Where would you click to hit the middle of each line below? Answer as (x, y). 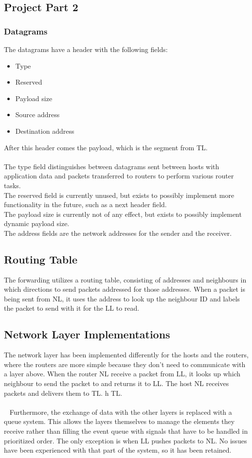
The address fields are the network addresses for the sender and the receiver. (118, 233)
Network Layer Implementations (87, 334)
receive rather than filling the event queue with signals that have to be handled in (126, 431)
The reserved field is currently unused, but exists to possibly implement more (119, 195)
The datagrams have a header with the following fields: (86, 49)
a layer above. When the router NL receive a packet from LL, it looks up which (122, 374)
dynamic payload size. (37, 223)
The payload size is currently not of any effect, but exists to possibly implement (123, 214)
